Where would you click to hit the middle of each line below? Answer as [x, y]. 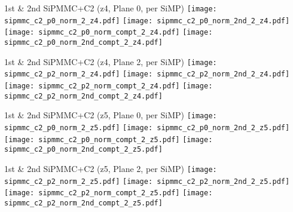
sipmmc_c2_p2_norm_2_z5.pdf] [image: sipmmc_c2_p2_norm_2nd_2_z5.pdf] [147, 181]
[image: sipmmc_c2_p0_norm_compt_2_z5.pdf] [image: [109, 139]
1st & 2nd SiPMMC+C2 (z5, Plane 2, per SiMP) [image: [111, 168]
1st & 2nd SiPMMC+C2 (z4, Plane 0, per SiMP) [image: [111, 8]
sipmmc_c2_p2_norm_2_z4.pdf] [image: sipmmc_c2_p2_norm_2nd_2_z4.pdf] [147, 74]
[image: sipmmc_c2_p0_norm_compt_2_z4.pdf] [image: [109, 33]
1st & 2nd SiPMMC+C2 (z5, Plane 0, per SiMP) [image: [111, 115]
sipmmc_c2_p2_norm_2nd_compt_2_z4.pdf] [83, 96]
